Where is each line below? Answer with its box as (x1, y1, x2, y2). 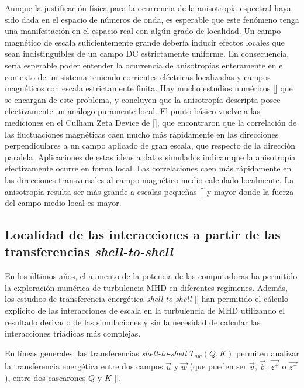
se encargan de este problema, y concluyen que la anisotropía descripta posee (5, 93, 281, 105)
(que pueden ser (189, 360, 247, 372)
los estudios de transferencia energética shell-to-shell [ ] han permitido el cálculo (5, 293, 288, 305)
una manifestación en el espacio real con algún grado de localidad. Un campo (5, 25, 281, 37)
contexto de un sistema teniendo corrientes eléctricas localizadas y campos (5, 70, 271, 83)
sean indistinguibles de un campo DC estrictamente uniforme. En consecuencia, (5, 47, 289, 60)
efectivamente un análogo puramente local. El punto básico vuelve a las (5, 105, 261, 117)
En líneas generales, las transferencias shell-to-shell (5, 346, 187, 359)
